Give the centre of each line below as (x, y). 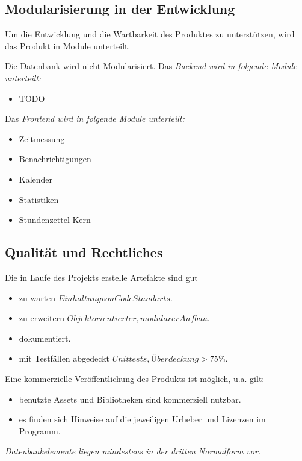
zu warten (37, 297)
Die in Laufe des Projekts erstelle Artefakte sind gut (101, 277)
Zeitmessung (42, 138)
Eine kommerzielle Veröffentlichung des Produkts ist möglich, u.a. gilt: (135, 378)
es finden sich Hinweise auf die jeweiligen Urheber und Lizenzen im (142, 419)
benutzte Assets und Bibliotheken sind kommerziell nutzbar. (130, 399)
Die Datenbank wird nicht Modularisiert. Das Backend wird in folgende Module (151, 66)
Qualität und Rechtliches (84, 252)
